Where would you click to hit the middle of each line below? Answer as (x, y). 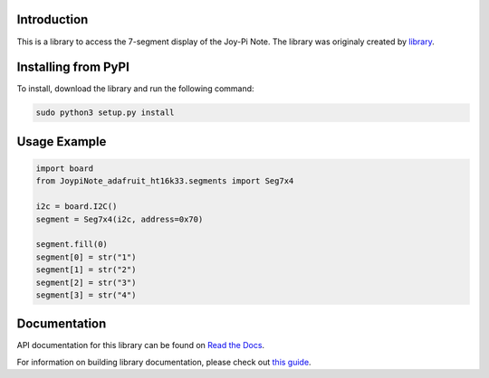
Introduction (53, 19)
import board (65, 169)
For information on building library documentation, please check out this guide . (164, 362)
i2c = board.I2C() (77, 207)
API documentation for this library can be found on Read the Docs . (141, 345)
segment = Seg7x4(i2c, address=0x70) (120, 219)
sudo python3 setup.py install (105, 113)
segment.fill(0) (72, 245)
